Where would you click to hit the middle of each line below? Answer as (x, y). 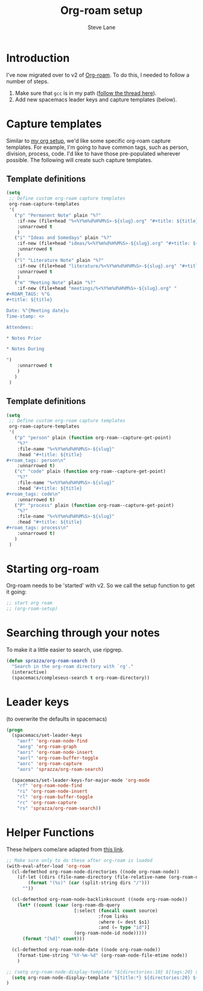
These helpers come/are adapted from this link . (66, 849)
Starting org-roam (53, 569)
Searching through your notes (83, 633)
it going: (17, 592)
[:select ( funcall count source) (116, 911)
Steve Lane (101, 27)
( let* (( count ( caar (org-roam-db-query (69, 905)
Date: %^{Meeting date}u (37, 310)
